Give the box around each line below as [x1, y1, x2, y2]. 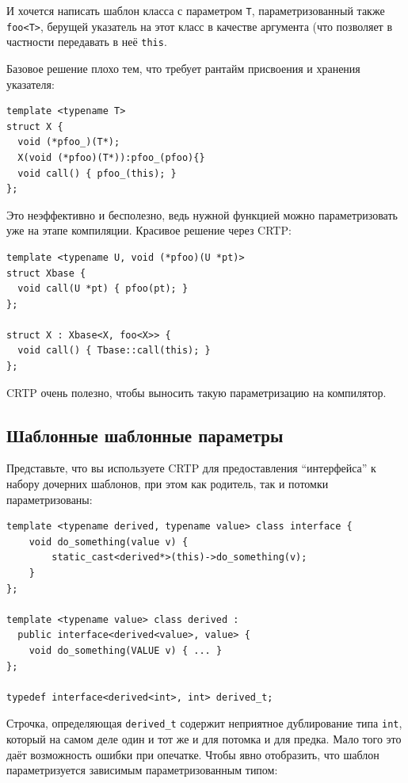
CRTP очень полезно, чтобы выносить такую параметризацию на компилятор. [6, 384, 387, 400]
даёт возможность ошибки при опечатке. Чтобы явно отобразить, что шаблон [6, 746, 379, 762]
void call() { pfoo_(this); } [17, 167, 177, 179]
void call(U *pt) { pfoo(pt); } [17, 283, 189, 295]
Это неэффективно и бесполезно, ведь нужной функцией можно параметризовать [6, 206, 398, 223]
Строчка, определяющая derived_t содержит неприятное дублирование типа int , [6, 715, 402, 731]
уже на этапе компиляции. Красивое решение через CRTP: [6, 222, 292, 239]
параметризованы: [6, 491, 93, 507]
